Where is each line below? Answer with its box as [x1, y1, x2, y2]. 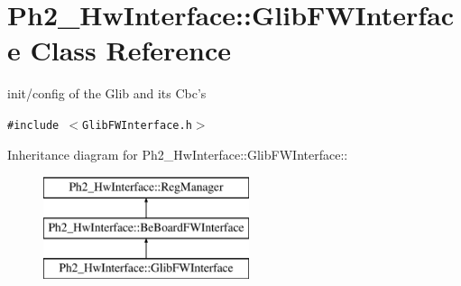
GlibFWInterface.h [82, 118, 192, 132]
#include [7, 118, 60, 132]
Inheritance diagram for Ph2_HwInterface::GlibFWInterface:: [7, 144, 348, 163]
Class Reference [30, 32, 231, 69]
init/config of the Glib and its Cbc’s [7, 84, 207, 103]
